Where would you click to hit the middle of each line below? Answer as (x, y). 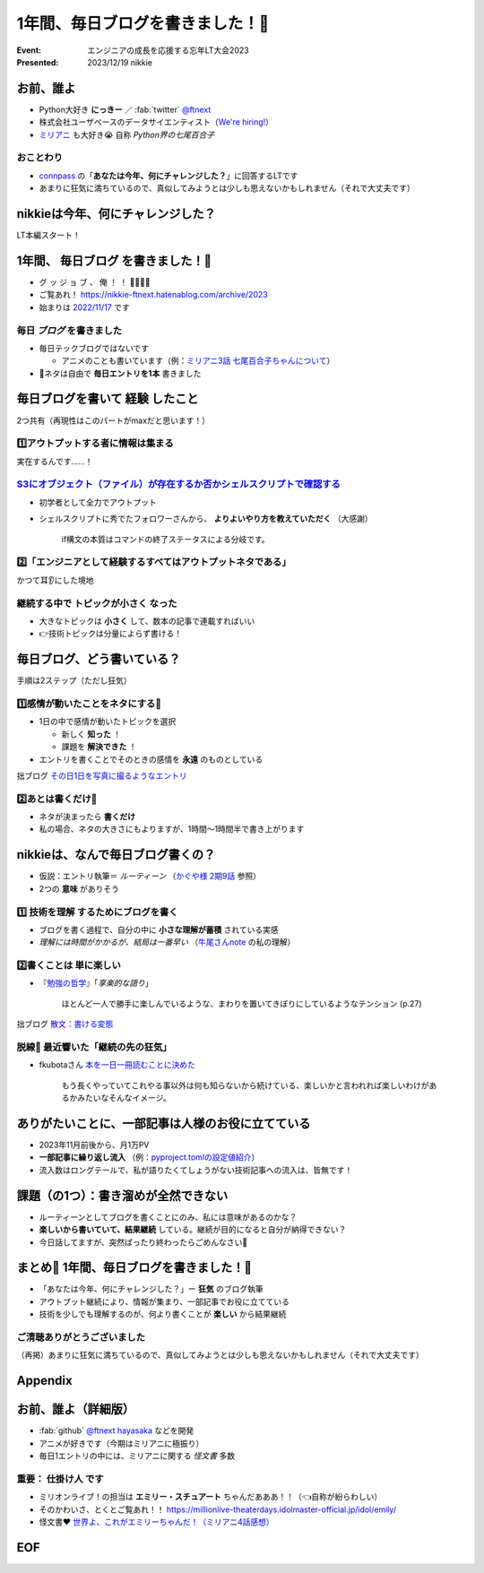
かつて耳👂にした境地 (55, 580)
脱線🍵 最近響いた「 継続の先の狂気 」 (94, 1047)
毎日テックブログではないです (94, 348)
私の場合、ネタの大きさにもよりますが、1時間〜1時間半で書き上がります (172, 829)
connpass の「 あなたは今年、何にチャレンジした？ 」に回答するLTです (169, 176)
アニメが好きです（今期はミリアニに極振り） (121, 1443)
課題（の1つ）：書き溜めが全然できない (122, 1195)
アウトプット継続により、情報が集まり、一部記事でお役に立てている (164, 1301)
